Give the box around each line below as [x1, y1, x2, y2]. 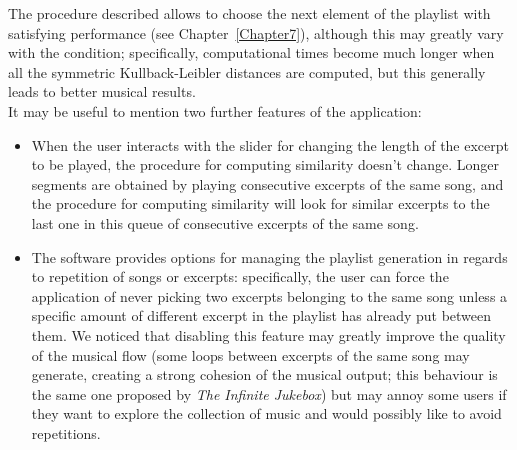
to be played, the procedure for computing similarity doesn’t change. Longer [31, 154, 500, 175]
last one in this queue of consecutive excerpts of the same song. [31, 212, 419, 233]
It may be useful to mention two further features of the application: [8, 100, 422, 121]
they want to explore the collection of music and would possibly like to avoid [31, 403, 502, 424]
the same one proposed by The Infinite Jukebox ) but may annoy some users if [31, 383, 507, 404]
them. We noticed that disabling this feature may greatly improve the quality [31, 324, 506, 345]
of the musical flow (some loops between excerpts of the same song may [31, 344, 470, 365]
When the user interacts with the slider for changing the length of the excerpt [31, 134, 509, 155]
